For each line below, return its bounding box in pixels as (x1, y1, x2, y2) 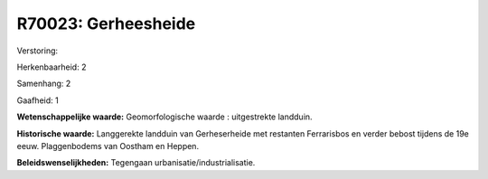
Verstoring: (16, 45, 59, 56)
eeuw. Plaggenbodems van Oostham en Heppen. (16, 140, 199, 151)
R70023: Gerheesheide (16, 14, 196, 33)
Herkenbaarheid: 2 (16, 61, 87, 72)
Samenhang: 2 (16, 78, 71, 89)
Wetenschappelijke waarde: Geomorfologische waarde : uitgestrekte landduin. (16, 111, 313, 122)
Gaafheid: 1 (16, 95, 59, 106)
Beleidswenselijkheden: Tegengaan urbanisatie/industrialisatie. (16, 157, 256, 168)
